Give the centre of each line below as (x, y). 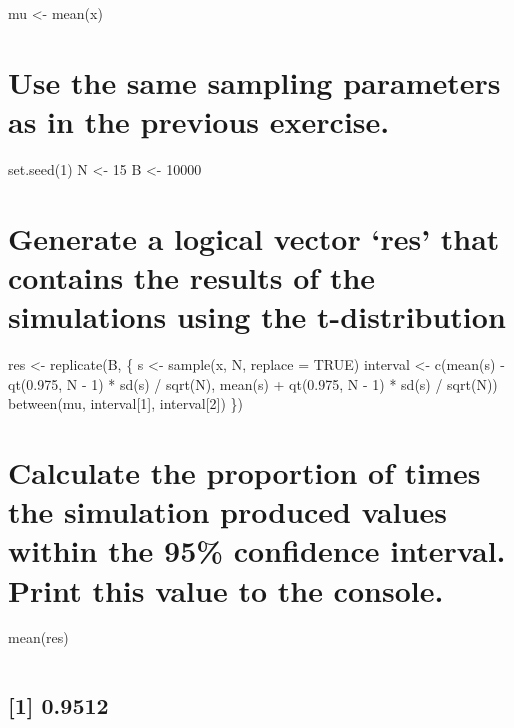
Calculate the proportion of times (244, 471)
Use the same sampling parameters (254, 81)
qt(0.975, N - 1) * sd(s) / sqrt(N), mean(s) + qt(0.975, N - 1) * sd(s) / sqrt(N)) (253, 383)
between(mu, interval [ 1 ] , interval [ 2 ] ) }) (126, 403)
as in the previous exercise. (199, 120)
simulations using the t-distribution (257, 316)
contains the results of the (192, 276)
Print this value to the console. (226, 589)
